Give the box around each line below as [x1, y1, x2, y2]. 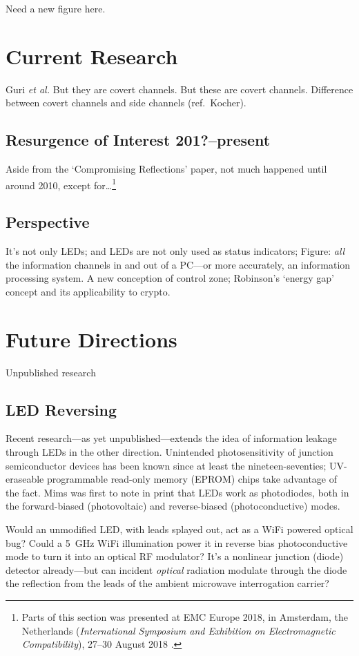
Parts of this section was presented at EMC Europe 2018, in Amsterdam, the [21, 609, 348, 624]
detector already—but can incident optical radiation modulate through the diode [6, 562, 347, 577]
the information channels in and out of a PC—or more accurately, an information [6, 257, 351, 271]
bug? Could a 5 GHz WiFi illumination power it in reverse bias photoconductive [6, 535, 348, 550]
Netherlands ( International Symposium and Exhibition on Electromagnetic [21, 623, 336, 637]
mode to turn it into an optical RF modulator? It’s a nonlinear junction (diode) [6, 549, 344, 563]
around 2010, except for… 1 [6, 175, 116, 192]
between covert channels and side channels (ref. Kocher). [6, 95, 246, 110]
